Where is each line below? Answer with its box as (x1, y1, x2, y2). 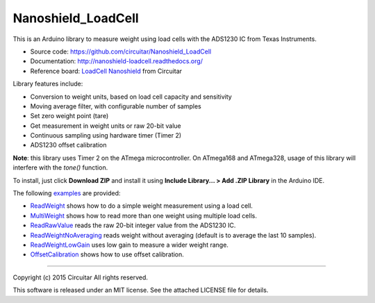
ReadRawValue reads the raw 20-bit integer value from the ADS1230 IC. (30, 221, 236, 229)
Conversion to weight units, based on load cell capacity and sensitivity (30, 92, 232, 101)
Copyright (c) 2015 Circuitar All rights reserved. (12, 273, 149, 281)
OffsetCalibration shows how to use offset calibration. (30, 250, 184, 259)
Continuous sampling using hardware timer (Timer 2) (30, 131, 182, 140)
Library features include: (12, 80, 83, 88)
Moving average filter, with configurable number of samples (30, 101, 201, 110)
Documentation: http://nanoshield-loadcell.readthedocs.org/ (30, 57, 203, 65)
